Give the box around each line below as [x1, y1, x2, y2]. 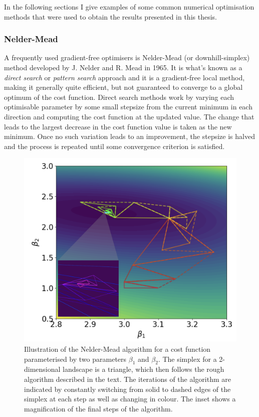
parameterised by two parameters [24, 353, 127, 364]
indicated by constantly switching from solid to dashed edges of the [24, 383, 231, 394]
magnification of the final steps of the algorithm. [24, 403, 173, 413]
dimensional [24, 364, 61, 374]
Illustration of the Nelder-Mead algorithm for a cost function [24, 343, 211, 354]
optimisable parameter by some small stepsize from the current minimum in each [4, 101, 252, 112]
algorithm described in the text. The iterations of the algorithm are [24, 373, 231, 384]
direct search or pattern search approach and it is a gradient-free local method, [4, 72, 245, 82]
